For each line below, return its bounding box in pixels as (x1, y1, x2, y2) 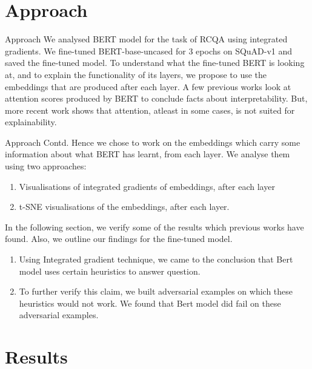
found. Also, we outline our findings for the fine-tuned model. (5, 232, 233, 245)
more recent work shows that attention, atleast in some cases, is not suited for (5, 103, 295, 116)
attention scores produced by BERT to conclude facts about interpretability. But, (5, 92, 308, 105)
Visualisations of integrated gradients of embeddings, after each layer (19, 180, 275, 192)
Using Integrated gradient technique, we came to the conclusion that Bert (19, 253, 293, 266)
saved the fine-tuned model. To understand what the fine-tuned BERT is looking (5, 56, 305, 69)
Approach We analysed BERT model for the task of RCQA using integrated (5, 33, 288, 45)
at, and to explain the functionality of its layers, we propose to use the (5, 68, 267, 80)
